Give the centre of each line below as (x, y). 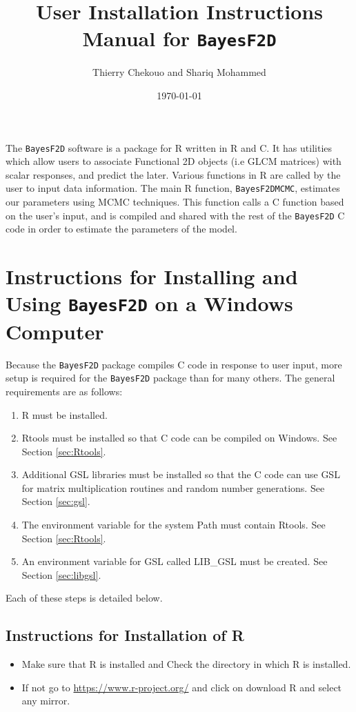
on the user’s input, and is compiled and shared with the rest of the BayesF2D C (175, 215)
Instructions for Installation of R (125, 635)
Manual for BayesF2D (179, 38)
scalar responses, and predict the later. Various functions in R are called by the (173, 174)
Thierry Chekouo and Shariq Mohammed (179, 72)
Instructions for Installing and (152, 276)
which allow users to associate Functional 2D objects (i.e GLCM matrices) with (174, 161)
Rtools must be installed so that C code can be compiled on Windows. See (179, 438)
